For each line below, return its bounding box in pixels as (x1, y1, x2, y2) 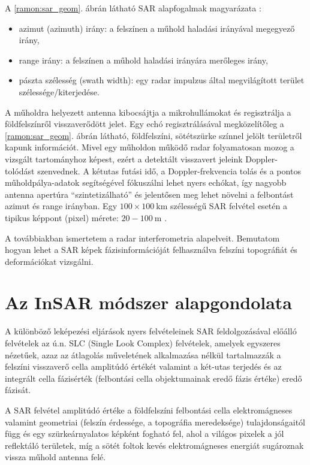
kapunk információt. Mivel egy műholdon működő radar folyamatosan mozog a (5, 141, 294, 153)
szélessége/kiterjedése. (19, 85, 100, 98)
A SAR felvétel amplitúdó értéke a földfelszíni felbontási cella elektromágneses (5, 403, 293, 416)
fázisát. (5, 384, 31, 396)
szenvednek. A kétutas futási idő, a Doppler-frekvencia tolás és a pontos (37, 164, 301, 177)
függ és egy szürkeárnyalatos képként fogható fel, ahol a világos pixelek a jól (5, 427, 284, 440)
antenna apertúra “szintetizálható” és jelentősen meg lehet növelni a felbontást (5, 188, 294, 200)
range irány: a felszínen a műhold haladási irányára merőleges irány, (19, 53, 268, 66)
